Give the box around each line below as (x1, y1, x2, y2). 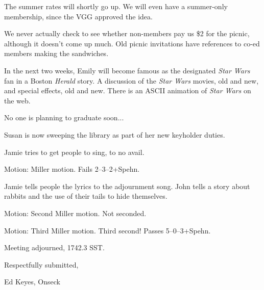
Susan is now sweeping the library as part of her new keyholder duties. (4, 129, 225, 140)
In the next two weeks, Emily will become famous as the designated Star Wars (4, 65, 250, 75)
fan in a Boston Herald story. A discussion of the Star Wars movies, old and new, (4, 75, 259, 86)
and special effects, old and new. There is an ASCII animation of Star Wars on (4, 85, 251, 96)
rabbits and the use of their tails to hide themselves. (4, 191, 167, 201)
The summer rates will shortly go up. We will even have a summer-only (4, 1, 228, 11)
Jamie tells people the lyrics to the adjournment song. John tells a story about (4, 180, 250, 191)
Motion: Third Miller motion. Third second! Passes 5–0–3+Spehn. (4, 225, 211, 235)
